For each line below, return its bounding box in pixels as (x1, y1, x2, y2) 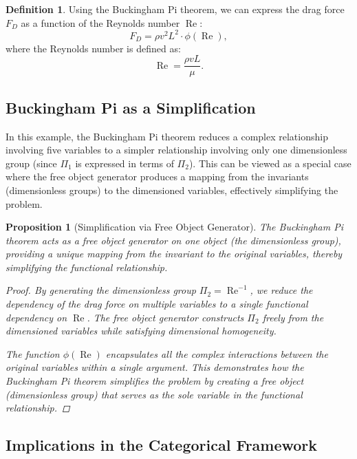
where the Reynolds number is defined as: (6, 41, 181, 55)
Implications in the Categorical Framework (6, 434, 318, 456)
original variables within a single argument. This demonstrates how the (6, 360, 304, 374)
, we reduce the (250, 283, 313, 297)
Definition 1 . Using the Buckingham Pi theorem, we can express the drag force (6, 2, 345, 16)
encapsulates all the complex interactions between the (105, 346, 328, 361)
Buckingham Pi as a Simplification (6, 96, 256, 118)
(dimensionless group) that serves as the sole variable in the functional (6, 387, 303, 401)
